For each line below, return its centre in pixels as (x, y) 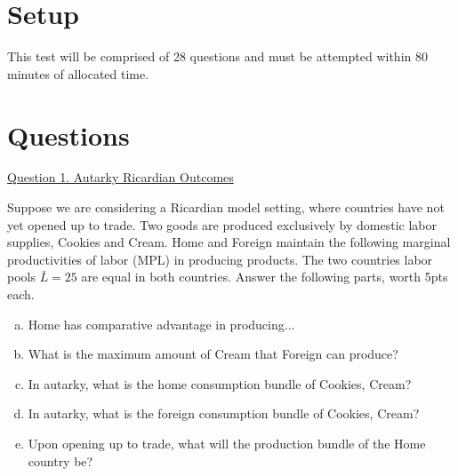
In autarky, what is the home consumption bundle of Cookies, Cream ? (220, 383)
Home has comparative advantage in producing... (161, 324)
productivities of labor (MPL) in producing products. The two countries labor (220, 259)
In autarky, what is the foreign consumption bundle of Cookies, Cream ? (224, 413)
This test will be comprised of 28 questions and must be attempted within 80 (217, 56)
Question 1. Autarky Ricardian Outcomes (121, 177)
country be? (60, 460)
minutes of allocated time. (78, 73)
